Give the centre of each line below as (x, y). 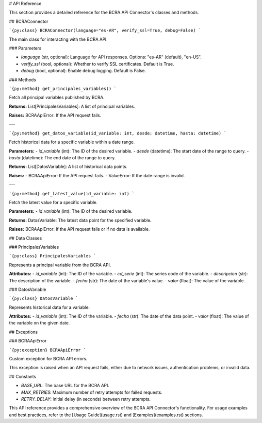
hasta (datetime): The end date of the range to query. (62, 158)
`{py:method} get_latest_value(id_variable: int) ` (72, 194)
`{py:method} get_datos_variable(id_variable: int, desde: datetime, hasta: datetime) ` (118, 133)
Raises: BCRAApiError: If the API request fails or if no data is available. (79, 229)
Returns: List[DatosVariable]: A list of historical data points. (68, 167)
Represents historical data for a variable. (49, 307)
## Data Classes (25, 238)
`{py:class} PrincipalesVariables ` (53, 256)
